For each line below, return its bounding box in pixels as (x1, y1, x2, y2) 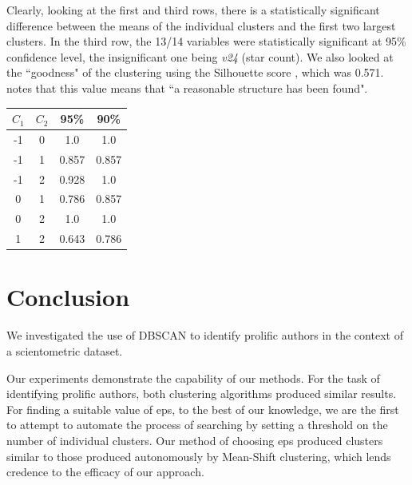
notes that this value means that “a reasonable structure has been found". (6, 79, 368, 96)
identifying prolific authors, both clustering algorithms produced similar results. (6, 385, 397, 402)
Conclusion (6, 280, 130, 313)
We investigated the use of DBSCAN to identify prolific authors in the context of (6, 327, 403, 344)
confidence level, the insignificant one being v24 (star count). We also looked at (6, 48, 394, 65)
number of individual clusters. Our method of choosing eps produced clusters (6, 431, 383, 448)
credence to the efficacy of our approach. (6, 463, 204, 480)
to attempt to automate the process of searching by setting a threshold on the (6, 416, 388, 433)
